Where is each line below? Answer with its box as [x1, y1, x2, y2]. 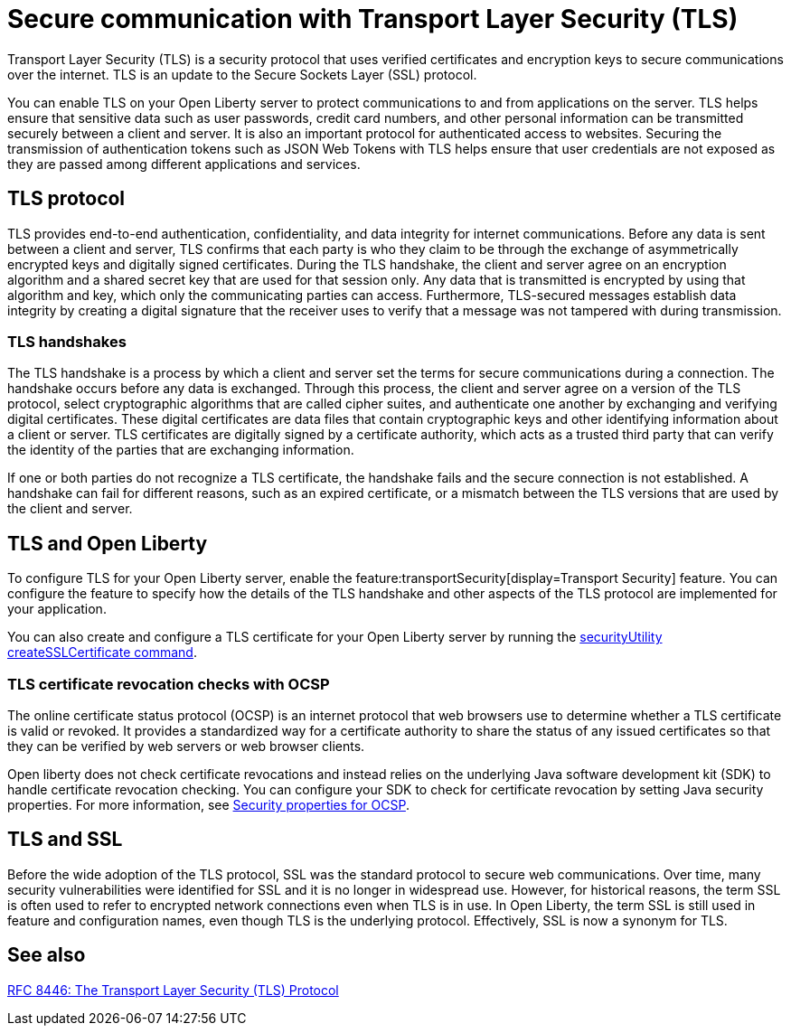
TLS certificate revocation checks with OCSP [7, 674, 330, 693]
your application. [7, 601, 107, 617]
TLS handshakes [7, 332, 127, 351]
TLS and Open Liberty [7, 531, 208, 555]
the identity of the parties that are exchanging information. [7, 442, 354, 458]
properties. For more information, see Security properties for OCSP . [7, 796, 410, 812]
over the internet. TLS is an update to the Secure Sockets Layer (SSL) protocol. [7, 66, 477, 82]
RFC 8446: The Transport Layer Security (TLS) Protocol [7, 981, 339, 998]
